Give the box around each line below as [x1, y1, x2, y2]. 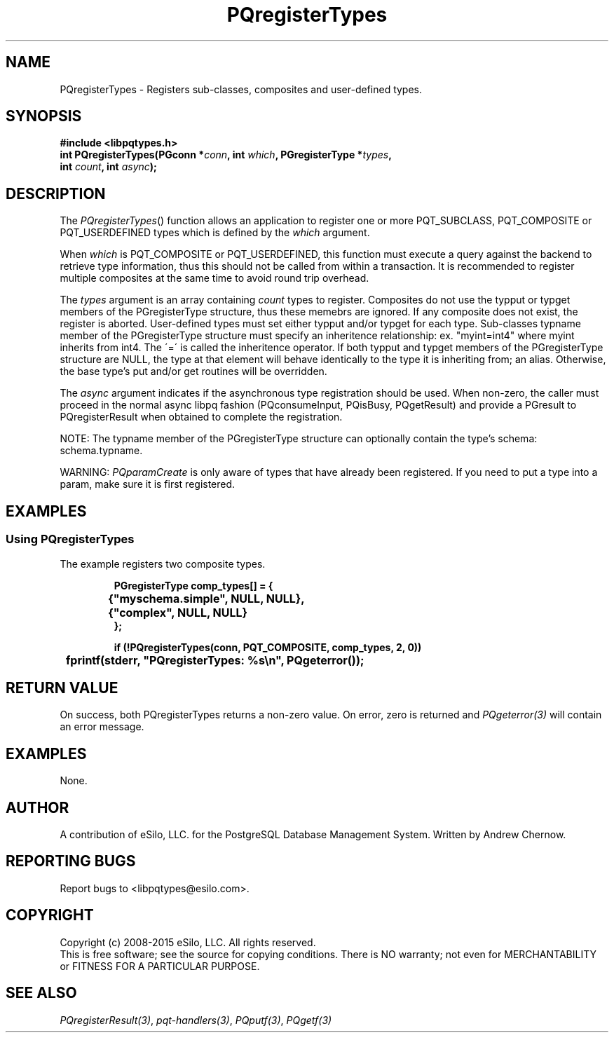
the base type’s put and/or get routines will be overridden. [60, 365, 327, 378]
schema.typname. [60, 444, 143, 457]
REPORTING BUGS [6, 852, 136, 870]
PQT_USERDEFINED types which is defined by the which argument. [60, 226, 370, 239]
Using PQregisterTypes [6, 532, 135, 547]
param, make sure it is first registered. [60, 478, 236, 491]
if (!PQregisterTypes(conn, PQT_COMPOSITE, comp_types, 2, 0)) [114, 641, 422, 653]
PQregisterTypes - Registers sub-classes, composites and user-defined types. [60, 83, 423, 95]
